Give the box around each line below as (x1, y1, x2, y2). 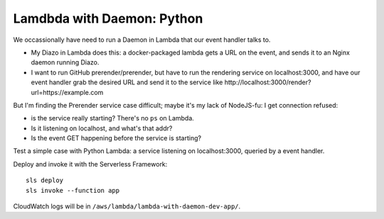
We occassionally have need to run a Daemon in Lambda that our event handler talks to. (13, 35, 271, 44)
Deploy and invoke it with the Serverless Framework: (13, 159, 168, 168)
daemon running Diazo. (31, 58, 100, 67)
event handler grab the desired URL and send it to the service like (31, 78, 223, 86)
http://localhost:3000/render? (224, 78, 311, 86)
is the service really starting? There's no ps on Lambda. (31, 114, 195, 123)
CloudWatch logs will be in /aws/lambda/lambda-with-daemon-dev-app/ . (13, 202, 241, 210)
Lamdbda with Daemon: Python (13, 11, 203, 26)
